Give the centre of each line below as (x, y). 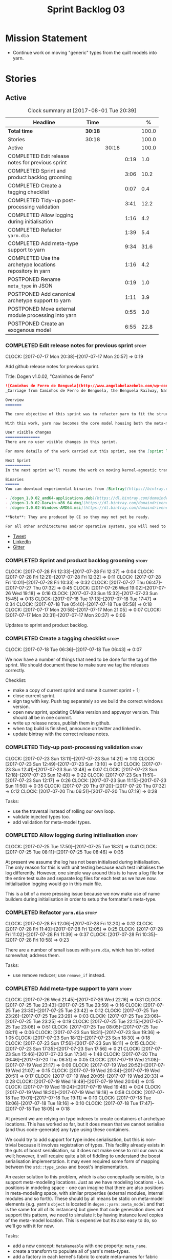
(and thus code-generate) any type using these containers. (68, 1130)
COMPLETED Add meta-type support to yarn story (69, 988)
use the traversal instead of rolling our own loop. (64, 811)
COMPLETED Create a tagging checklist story (62, 638)
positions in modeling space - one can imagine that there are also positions (84, 1188)
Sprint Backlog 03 (86, 9)
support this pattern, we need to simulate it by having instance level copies (84, 1215)
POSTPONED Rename (34, 279)
